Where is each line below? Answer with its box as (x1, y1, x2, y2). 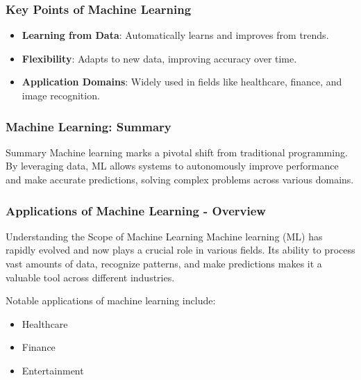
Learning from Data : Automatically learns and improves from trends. (22, 28, 329, 42)
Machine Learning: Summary (6, 117, 171, 135)
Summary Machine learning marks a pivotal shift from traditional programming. (6, 144, 348, 159)
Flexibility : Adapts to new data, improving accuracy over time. (22, 51, 297, 65)
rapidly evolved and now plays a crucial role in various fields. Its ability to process (6, 242, 355, 257)
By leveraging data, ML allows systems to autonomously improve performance (6, 158, 339, 173)
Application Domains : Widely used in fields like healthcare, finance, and (22, 74, 342, 89)
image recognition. (22, 88, 100, 102)
